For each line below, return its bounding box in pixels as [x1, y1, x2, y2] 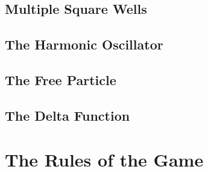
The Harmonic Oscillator [5, 35, 163, 54]
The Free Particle [5, 70, 116, 89]
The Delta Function [5, 106, 130, 124]
